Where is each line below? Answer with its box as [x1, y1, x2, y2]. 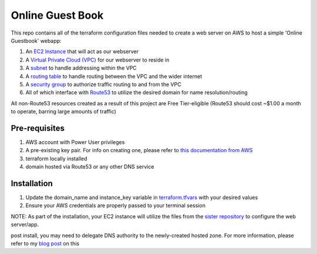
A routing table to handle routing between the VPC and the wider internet [25, 73, 203, 80]
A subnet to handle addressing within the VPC [25, 64, 137, 71]
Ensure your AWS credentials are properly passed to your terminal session [25, 202, 205, 209]
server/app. [11, 221, 39, 228]
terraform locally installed [25, 155, 87, 162]
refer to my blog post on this [11, 240, 79, 247]
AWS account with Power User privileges [25, 138, 125, 146]
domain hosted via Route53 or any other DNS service [25, 163, 154, 170]
